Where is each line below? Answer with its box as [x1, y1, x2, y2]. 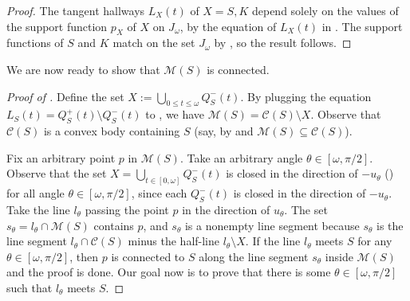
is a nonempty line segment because [184, 217, 360, 233]
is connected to [111, 248, 185, 264]
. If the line [245, 233, 301, 249]
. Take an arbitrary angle [179, 149, 303, 166]
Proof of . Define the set [6, 88, 124, 104]
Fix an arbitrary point [6, 149, 116, 166]
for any [357, 233, 392, 249]
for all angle [6, 185, 65, 201]
